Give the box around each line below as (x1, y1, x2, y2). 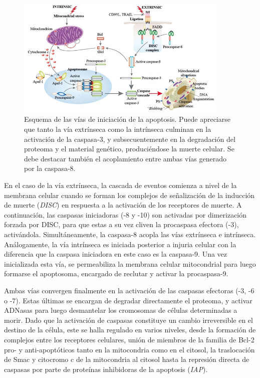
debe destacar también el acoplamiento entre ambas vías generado (24, 153, 226, 163)
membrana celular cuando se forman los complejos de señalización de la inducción (4, 190, 255, 200)
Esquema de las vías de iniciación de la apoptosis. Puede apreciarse (24, 114, 230, 124)
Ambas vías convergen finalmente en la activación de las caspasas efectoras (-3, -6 (4, 285, 254, 295)
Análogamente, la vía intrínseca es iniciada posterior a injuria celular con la (4, 239, 236, 249)
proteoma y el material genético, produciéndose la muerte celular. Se (24, 143, 234, 154)
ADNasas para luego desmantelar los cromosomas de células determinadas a (4, 305, 237, 315)
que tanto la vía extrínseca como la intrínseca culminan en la (24, 124, 211, 134)
